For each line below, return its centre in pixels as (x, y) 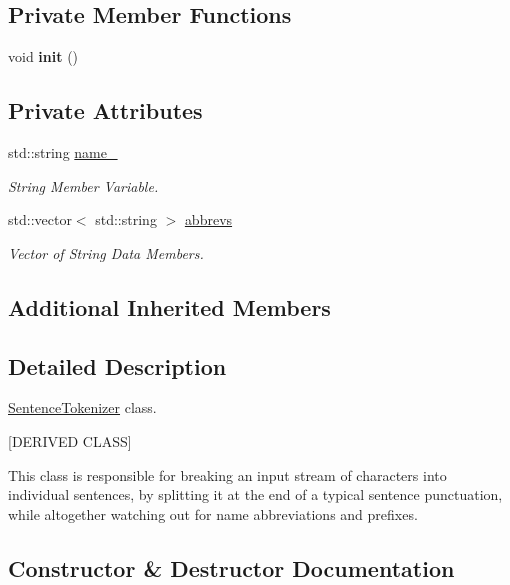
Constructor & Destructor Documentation (231, 567)
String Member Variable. (83, 185)
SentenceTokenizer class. (82, 407)
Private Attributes (105, 110)
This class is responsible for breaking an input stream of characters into (227, 474)
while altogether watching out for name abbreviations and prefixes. (213, 513)
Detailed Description (117, 365)
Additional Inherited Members (169, 306)
